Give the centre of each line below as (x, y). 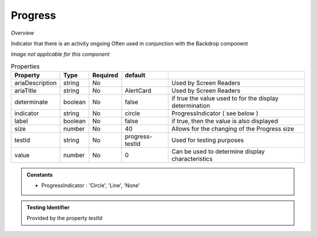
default (135, 75)
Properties (25, 66)
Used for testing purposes (208, 140)
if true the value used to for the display (225, 99)
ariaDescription (36, 83)
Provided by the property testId (65, 218)
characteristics (192, 159)
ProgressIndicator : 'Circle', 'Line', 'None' (91, 185)
